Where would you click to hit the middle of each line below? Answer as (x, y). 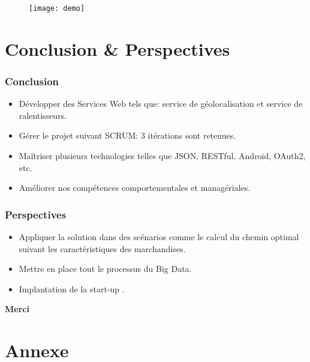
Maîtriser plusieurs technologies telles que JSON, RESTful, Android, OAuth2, (162, 156)
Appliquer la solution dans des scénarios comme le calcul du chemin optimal (159, 237)
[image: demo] (57, 8)
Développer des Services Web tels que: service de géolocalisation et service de (161, 104)
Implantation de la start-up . (72, 288)
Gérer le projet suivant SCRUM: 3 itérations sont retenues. (127, 135)
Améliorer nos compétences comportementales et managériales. (135, 188)
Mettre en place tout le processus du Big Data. (105, 269)
